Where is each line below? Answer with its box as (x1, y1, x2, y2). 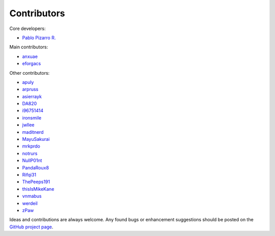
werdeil (22, 200, 38, 206)
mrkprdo (22, 143, 41, 150)
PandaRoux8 (22, 164, 49, 170)
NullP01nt (22, 158, 42, 164)
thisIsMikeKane (22, 186, 54, 192)
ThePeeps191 (22, 179, 50, 185)
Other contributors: (9, 70, 50, 76)
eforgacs (22, 61, 41, 67)
